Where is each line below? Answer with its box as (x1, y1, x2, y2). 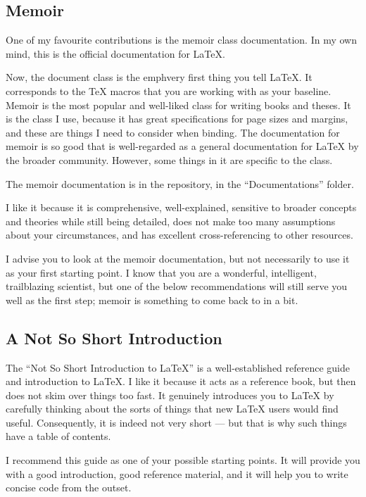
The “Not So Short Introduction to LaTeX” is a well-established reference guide (6, 360, 351, 375)
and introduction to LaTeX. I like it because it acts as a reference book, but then (6, 374, 356, 389)
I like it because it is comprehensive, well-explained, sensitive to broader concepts (6, 200, 357, 215)
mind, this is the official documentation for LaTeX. (6, 46, 225, 61)
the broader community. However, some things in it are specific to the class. (6, 152, 333, 167)
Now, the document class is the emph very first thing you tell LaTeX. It (6, 70, 313, 84)
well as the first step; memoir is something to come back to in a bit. (6, 292, 298, 307)
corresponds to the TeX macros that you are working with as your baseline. (6, 83, 332, 98)
